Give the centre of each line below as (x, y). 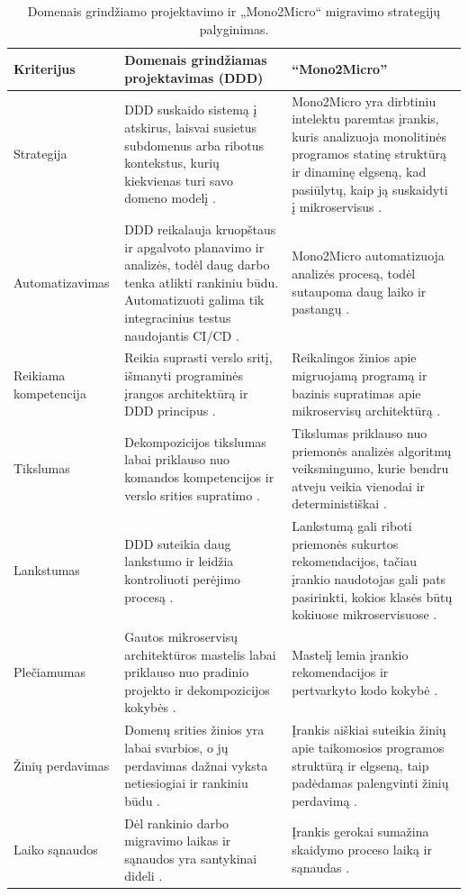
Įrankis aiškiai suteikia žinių (369, 730)
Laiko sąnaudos (56, 849)
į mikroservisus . (337, 207)
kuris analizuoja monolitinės (369, 136)
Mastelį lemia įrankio (350, 654)
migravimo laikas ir (178, 841)
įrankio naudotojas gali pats (369, 579)
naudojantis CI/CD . (182, 335)
